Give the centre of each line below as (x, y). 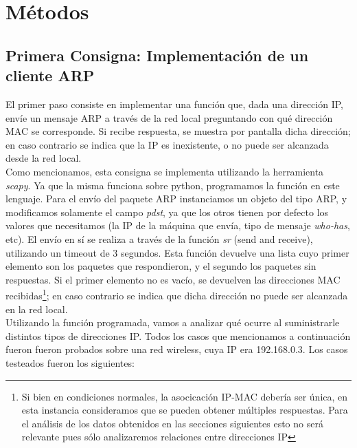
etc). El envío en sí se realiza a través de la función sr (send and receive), (159, 238)
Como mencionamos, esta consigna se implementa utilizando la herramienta (165, 171)
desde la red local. (44, 158)
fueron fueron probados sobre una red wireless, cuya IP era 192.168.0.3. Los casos (177, 349)
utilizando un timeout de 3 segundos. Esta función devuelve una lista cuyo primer (177, 252)
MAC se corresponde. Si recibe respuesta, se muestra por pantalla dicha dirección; (178, 131)
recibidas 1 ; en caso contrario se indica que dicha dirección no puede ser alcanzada (177, 294)
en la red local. (37, 309)
